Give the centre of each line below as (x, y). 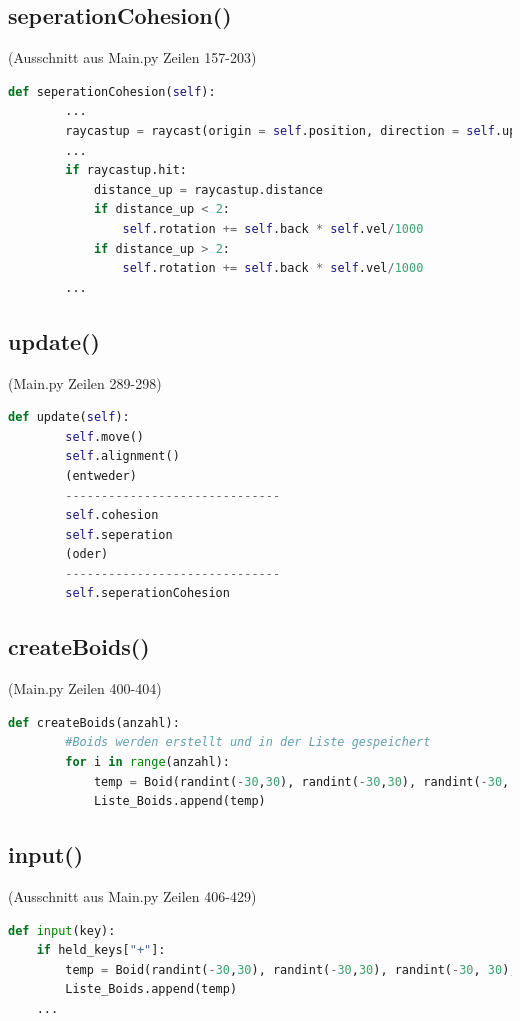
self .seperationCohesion (147, 593)
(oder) (87, 554)
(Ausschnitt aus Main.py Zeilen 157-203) (132, 57)
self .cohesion (112, 515)
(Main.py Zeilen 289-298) (85, 382)
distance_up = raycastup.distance (208, 189)
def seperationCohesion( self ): (112, 91)
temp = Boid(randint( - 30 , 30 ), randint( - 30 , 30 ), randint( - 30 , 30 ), (291, 969)
